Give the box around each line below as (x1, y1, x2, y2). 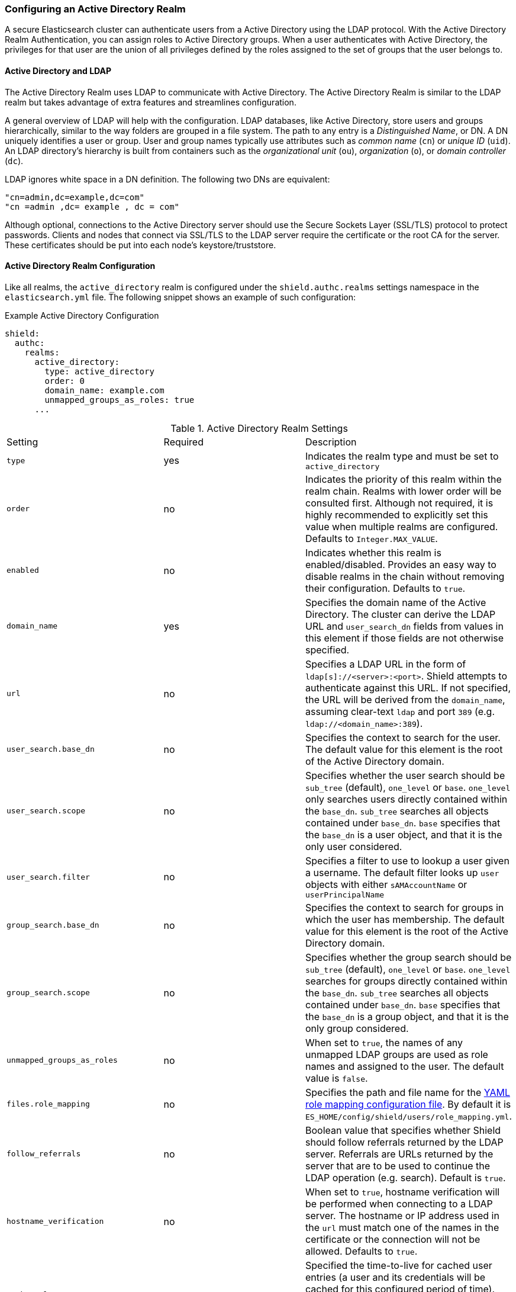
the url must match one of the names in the (305, 1221, 499, 1233)
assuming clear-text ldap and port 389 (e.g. (305, 705, 495, 717)
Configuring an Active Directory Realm (5, 3, 186, 15)
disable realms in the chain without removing (305, 570, 505, 582)
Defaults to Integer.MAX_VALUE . (305, 532, 438, 544)
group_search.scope (7, 988, 90, 998)
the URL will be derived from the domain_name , (305, 693, 505, 706)
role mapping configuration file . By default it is (305, 1098, 511, 1110)
